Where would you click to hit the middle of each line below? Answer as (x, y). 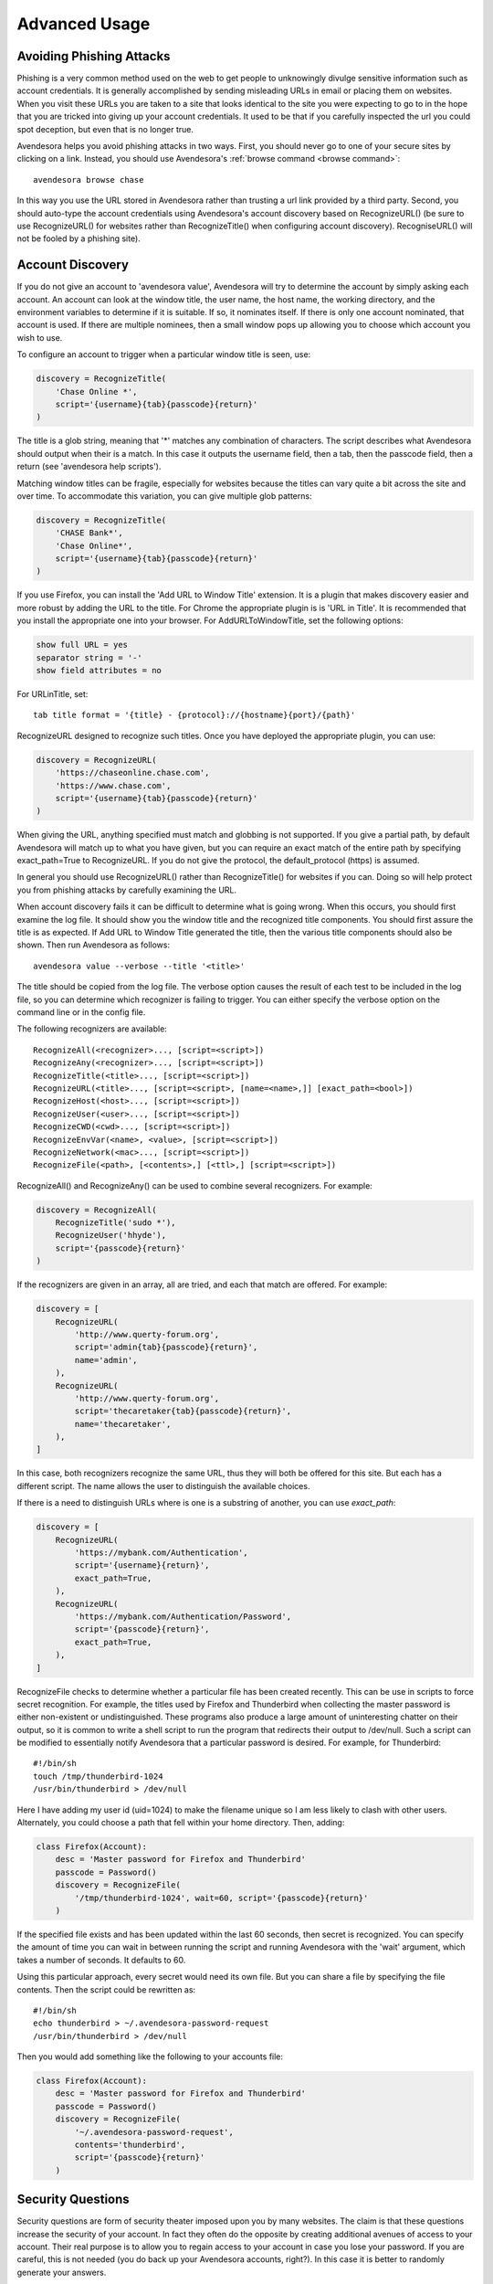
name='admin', (106, 1360)
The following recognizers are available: (92, 1029)
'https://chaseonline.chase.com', (132, 773)
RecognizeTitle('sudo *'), (116, 1223)
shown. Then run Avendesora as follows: (94, 945)
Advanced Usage (84, 24)
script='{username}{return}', (142, 1565)
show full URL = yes (82, 645)
